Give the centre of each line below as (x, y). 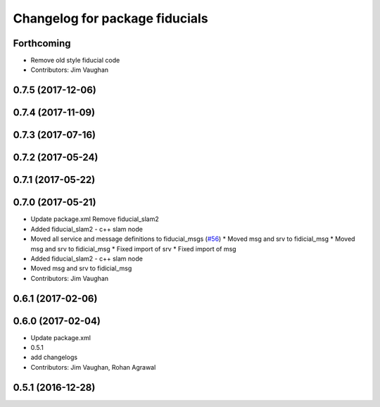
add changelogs (54, 357)
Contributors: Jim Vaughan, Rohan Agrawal (93, 367)
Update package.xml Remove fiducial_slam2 (95, 219)
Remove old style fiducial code (75, 61)
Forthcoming (42, 43)
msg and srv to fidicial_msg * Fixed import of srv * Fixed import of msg (133, 249)
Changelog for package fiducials (110, 18)
